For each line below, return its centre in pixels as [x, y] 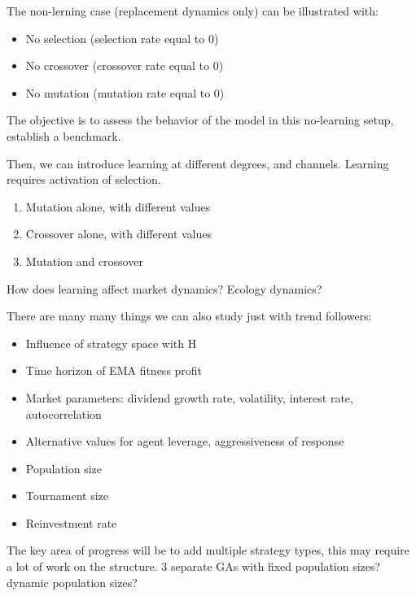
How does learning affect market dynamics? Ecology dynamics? [164, 288]
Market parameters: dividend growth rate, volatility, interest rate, [189, 397]
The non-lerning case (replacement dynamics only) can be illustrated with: [193, 11]
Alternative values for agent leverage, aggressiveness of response [185, 441]
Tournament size [67, 496]
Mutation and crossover [84, 261]
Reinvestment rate [71, 522]
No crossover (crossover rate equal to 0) [125, 65]
